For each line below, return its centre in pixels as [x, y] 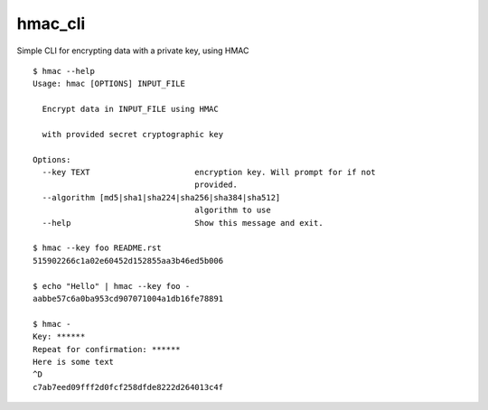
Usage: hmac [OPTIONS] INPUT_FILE [109, 84]
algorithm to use [233, 210]
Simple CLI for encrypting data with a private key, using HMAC [133, 51]
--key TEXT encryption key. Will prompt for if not [209, 172]
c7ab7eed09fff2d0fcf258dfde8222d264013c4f [128, 387]
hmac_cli [51, 23]
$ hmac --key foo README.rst [97, 248]
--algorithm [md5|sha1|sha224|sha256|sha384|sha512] [161, 197]
